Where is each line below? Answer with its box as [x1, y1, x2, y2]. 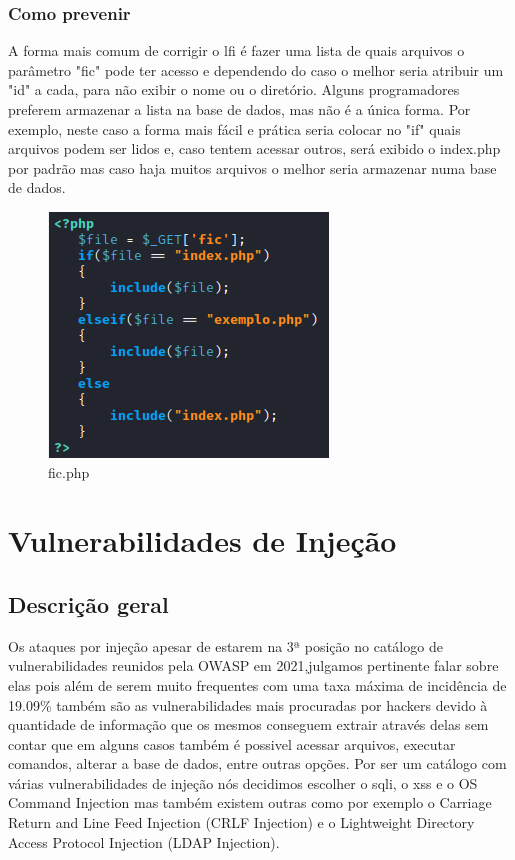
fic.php [48, 461, 90, 482]
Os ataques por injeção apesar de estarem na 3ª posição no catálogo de [8, 635, 443, 656]
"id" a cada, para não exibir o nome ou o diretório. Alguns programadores [8, 79, 460, 100]
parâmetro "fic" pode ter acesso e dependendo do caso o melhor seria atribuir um [8, 59, 504, 80]
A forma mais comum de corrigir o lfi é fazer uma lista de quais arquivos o [8, 40, 465, 61]
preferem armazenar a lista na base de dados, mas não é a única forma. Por [8, 99, 471, 119]
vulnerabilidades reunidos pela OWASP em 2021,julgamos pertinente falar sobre [8, 655, 499, 676]
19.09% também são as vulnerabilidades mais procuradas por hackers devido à [8, 694, 488, 715]
